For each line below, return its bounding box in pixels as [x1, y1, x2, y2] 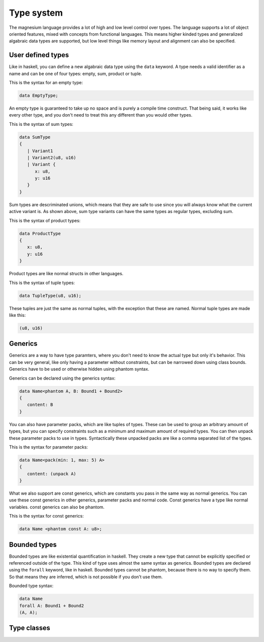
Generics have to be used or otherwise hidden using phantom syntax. [9, 366, 150, 372]
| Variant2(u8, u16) [27, 155, 77, 160]
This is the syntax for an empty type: [9, 80, 83, 86]
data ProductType [19, 231, 61, 236]
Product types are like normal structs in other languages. [9, 271, 124, 277]
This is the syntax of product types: [9, 217, 81, 223]
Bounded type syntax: [9, 583, 54, 589]
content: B [27, 402, 53, 407]
